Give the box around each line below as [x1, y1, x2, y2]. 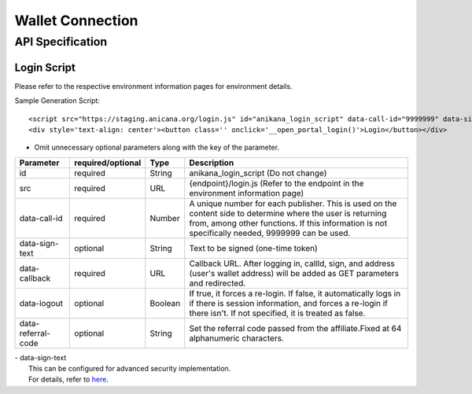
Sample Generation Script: [14, 96, 100, 105]
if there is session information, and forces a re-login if [189, 297, 389, 308]
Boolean [149, 297, 181, 308]
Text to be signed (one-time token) [189, 242, 318, 253]
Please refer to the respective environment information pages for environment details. [14, 81, 293, 90]
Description [189, 157, 234, 168]
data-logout [19, 297, 63, 308]
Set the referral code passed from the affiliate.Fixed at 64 [189, 322, 402, 333]
